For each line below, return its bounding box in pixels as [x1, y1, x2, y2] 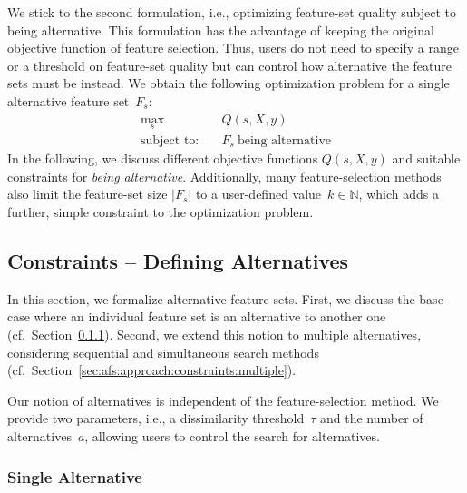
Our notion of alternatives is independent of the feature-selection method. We [7, 390, 439, 409]
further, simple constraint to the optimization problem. [7, 202, 314, 222]
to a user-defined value [195, 184, 322, 203]
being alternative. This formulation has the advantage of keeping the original [7, 20, 434, 39]
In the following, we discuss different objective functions [7, 149, 318, 168]
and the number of [319, 409, 423, 428]
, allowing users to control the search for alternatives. [84, 427, 380, 446]
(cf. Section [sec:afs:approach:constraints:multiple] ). [7, 360, 297, 380]
